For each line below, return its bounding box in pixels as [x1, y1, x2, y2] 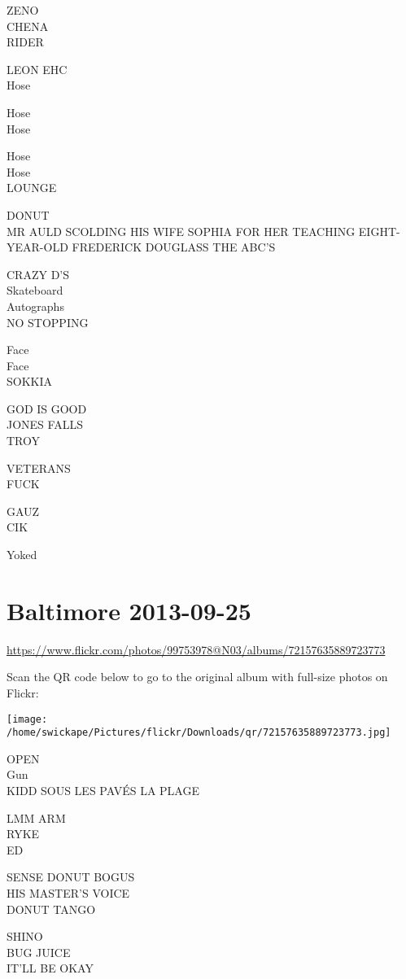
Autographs [7, 297, 64, 314]
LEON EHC [7, 60, 68, 77]
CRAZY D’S [7, 265, 69, 282]
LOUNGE [7, 179, 57, 196]
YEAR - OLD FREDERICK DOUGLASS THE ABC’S [7, 238, 276, 256]
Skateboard [7, 282, 63, 299]
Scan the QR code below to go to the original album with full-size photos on [7, 668, 388, 685]
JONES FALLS [7, 416, 83, 433]
